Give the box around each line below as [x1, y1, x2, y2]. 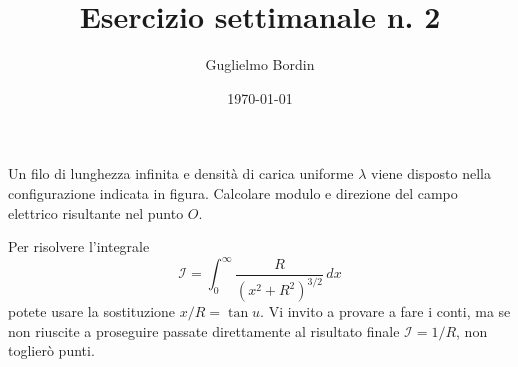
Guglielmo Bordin [205, 54, 315, 75]
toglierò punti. [8, 340, 95, 361]
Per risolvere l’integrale [8, 236, 150, 257]
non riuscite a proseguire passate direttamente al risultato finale [8, 320, 400, 341]
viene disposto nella [371, 163, 491, 184]
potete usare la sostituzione [8, 301, 176, 322]
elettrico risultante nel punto [8, 202, 184, 223]
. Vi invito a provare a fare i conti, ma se [260, 301, 511, 322]
